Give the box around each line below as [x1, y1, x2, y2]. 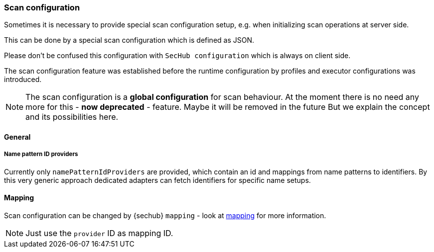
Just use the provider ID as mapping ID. [25, 228, 173, 238]
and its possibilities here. [25, 112, 119, 122]
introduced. [4, 75, 42, 84]
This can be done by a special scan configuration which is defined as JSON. [4, 36, 255, 45]
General [4, 132, 31, 141]
